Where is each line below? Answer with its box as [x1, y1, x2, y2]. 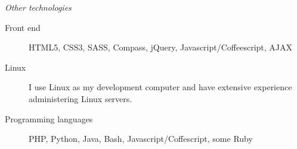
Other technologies [5, 1, 72, 13]
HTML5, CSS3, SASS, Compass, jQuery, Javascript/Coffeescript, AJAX [29, 41, 293, 53]
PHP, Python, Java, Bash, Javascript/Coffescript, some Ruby [29, 132, 253, 145]
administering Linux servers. [29, 92, 132, 104]
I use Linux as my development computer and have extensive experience [29, 81, 292, 93]
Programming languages [5, 112, 93, 125]
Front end [5, 21, 41, 33]
